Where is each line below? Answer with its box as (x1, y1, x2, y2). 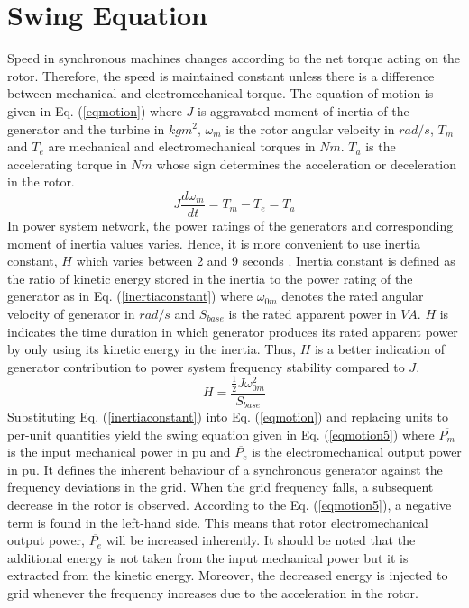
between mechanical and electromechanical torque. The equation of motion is (7, 84, 434, 103)
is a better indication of (314, 340, 445, 358)
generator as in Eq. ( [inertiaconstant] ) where (7, 286, 253, 305)
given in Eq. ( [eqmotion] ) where (7, 101, 182, 120)
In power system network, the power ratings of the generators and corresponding (7, 215, 454, 234)
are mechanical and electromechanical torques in (48, 137, 316, 156)
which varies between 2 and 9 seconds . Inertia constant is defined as (76, 251, 455, 270)
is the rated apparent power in (228, 304, 397, 322)
